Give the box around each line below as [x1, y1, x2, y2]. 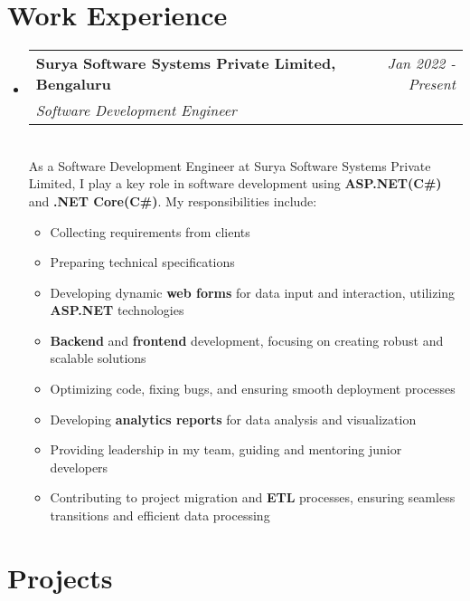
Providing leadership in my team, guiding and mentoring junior [50, 440, 402, 459]
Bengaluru [35, 73, 111, 95]
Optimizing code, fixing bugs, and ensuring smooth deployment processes [50, 379, 456, 398]
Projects [7, 558, 113, 596]
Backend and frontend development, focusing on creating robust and [50, 330, 444, 349]
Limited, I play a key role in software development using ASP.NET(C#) [28, 174, 442, 193]
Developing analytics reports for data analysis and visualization [50, 409, 417, 428]
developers [50, 457, 108, 476]
